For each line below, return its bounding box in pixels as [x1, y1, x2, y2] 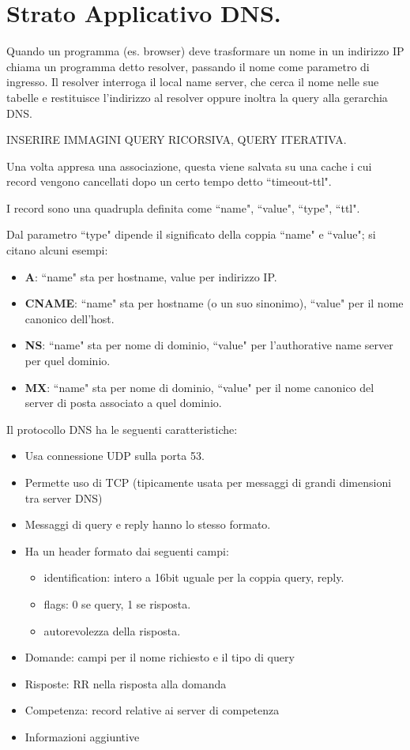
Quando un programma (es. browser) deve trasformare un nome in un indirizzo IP [6, 43, 404, 59]
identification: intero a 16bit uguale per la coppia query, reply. [43, 569, 344, 586]
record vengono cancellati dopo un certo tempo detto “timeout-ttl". [6, 173, 332, 190]
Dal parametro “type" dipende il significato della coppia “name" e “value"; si [6, 226, 376, 243]
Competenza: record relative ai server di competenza [24, 702, 280, 718]
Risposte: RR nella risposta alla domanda [24, 675, 227, 692]
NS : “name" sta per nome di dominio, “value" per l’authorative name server [24, 337, 393, 353]
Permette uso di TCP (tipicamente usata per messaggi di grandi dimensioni [24, 474, 392, 490]
